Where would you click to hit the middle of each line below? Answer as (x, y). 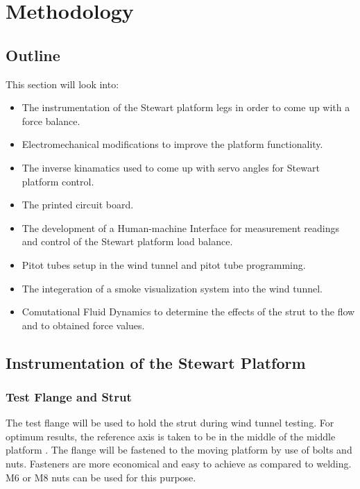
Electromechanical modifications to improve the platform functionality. (172, 144)
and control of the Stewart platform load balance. (127, 241)
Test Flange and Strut (69, 397)
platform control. (58, 181)
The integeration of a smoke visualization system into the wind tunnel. (172, 288)
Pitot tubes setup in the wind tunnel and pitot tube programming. (164, 264)
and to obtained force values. (83, 325)
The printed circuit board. (78, 205)
